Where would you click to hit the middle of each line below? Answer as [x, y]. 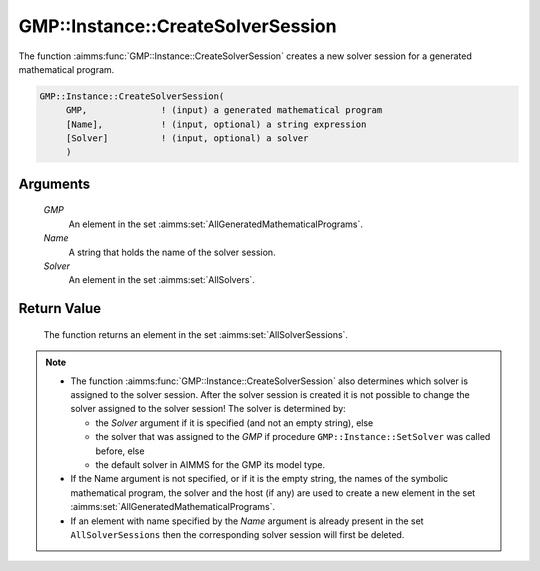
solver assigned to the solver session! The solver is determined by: [208, 409]
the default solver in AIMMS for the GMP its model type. [210, 464]
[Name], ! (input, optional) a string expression [216, 124]
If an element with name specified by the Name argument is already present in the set [247, 521]
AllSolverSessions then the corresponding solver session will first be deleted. [237, 534]
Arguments [54, 183]
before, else [120, 451]
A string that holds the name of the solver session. [172, 252]
